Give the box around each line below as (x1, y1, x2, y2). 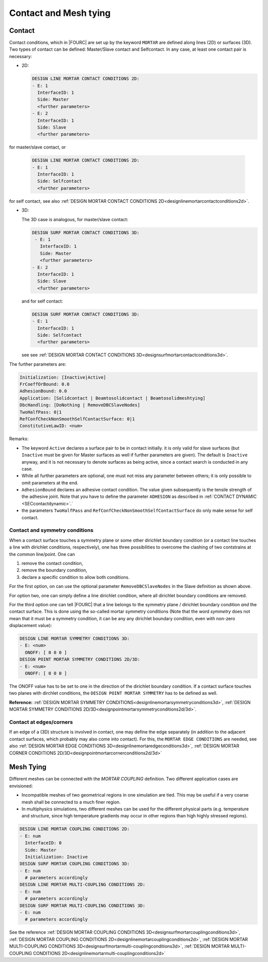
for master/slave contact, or (9, 144, 66, 150)
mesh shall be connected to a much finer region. (21, 799, 121, 805)
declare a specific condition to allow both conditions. (21, 574, 130, 580)
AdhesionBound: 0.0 (19, 388, 67, 394)
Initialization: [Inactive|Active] (19, 374, 106, 380)
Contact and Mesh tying (9, 7, 111, 18)
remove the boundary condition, (21, 567, 87, 573)
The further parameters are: (9, 361, 67, 367)
